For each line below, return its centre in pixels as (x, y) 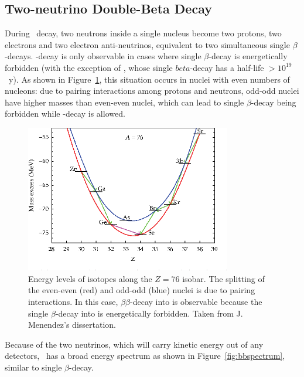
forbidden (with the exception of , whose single (89, 67)
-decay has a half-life (227, 67)
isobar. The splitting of (223, 278)
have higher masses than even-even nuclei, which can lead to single (124, 102)
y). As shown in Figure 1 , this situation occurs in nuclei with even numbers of (149, 79)
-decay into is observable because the (196, 302)
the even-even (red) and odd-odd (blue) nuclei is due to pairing (142, 290)
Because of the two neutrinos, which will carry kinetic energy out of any (134, 344)
